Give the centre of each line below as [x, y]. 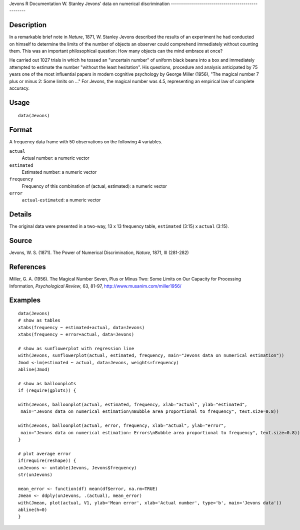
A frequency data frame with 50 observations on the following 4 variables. [86, 142]
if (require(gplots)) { [47, 390]
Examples [25, 300]
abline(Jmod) [34, 370]
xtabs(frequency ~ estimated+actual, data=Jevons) [81, 327]
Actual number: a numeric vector [55, 158]
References [27, 267]
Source [21, 241]
